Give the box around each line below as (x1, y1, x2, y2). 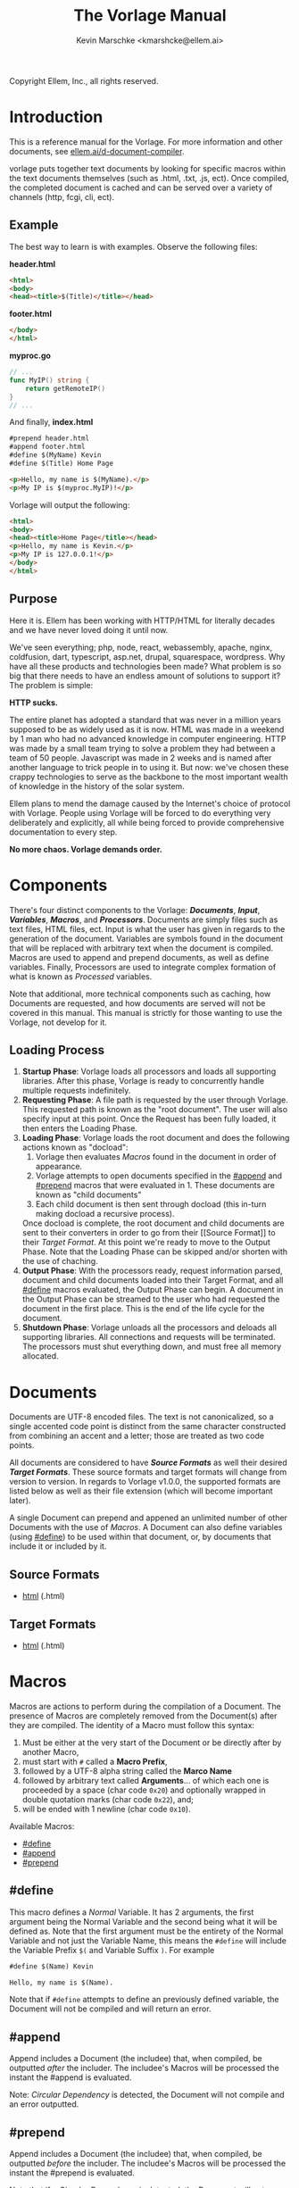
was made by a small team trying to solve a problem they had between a (9, 743, 276, 753)
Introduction (9, 107, 104, 128)
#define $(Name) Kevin (9, 1961, 94, 1971)
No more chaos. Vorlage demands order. (9, 844, 162, 854)
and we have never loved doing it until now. (9, 624, 169, 635)
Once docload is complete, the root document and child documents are (21, 1218, 285, 1228)
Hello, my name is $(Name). (9, 1978, 114, 1987)
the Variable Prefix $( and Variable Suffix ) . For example (9, 1944, 215, 1955)
